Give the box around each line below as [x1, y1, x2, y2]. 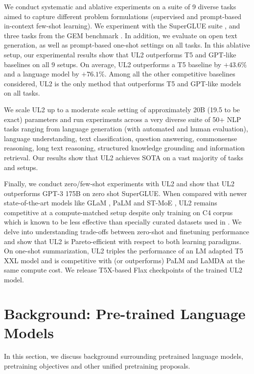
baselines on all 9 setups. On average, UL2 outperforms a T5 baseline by [4, 59, 222, 69]
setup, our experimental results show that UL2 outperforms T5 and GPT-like [4, 49, 236, 59]
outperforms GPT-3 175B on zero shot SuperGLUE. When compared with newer [4, 188, 247, 198]
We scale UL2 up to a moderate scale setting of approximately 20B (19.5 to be [4, 104, 240, 114]
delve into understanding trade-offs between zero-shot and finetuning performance [4, 226, 249, 237]
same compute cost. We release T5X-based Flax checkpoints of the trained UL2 [4, 265, 242, 275]
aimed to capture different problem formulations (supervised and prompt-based [4, 11, 242, 21]
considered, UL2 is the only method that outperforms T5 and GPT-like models [4, 78, 241, 88]
